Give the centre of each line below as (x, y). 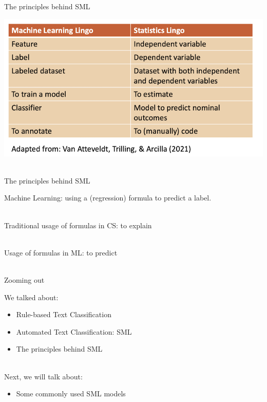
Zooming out (24, 280)
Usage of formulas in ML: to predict (61, 252)
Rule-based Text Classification (64, 314)
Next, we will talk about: (43, 376)
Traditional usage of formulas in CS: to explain (78, 225)
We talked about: (31, 297)
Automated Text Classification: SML (74, 331)
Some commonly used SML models (71, 394)
